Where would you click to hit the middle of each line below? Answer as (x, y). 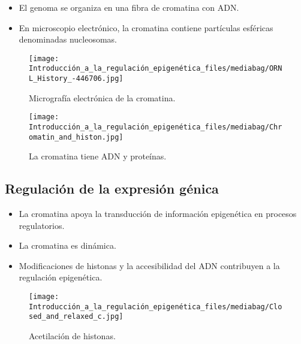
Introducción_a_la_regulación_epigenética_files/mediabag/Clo (156, 307)
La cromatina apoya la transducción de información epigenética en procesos (158, 214)
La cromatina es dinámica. (67, 245)
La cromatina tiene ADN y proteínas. (98, 156)
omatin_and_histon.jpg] (76, 137)
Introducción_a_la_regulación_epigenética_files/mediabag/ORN (156, 69)
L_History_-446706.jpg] (76, 79)
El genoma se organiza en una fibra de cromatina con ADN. (129, 7)
